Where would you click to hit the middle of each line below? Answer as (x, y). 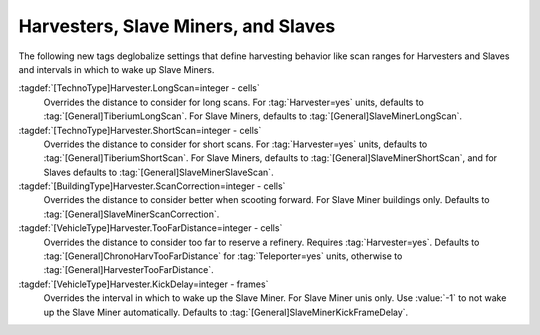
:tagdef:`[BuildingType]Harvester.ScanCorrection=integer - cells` (152, 186)
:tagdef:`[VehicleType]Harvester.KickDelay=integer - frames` (143, 284)
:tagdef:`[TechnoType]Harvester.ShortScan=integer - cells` (140, 130)
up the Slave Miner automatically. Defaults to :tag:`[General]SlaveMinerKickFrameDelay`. (226, 312)
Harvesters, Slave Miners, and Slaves (177, 26)
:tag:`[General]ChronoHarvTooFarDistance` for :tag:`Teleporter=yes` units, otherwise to (223, 256)
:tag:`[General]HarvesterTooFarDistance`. (128, 270)
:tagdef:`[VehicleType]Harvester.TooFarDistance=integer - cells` (150, 228)
